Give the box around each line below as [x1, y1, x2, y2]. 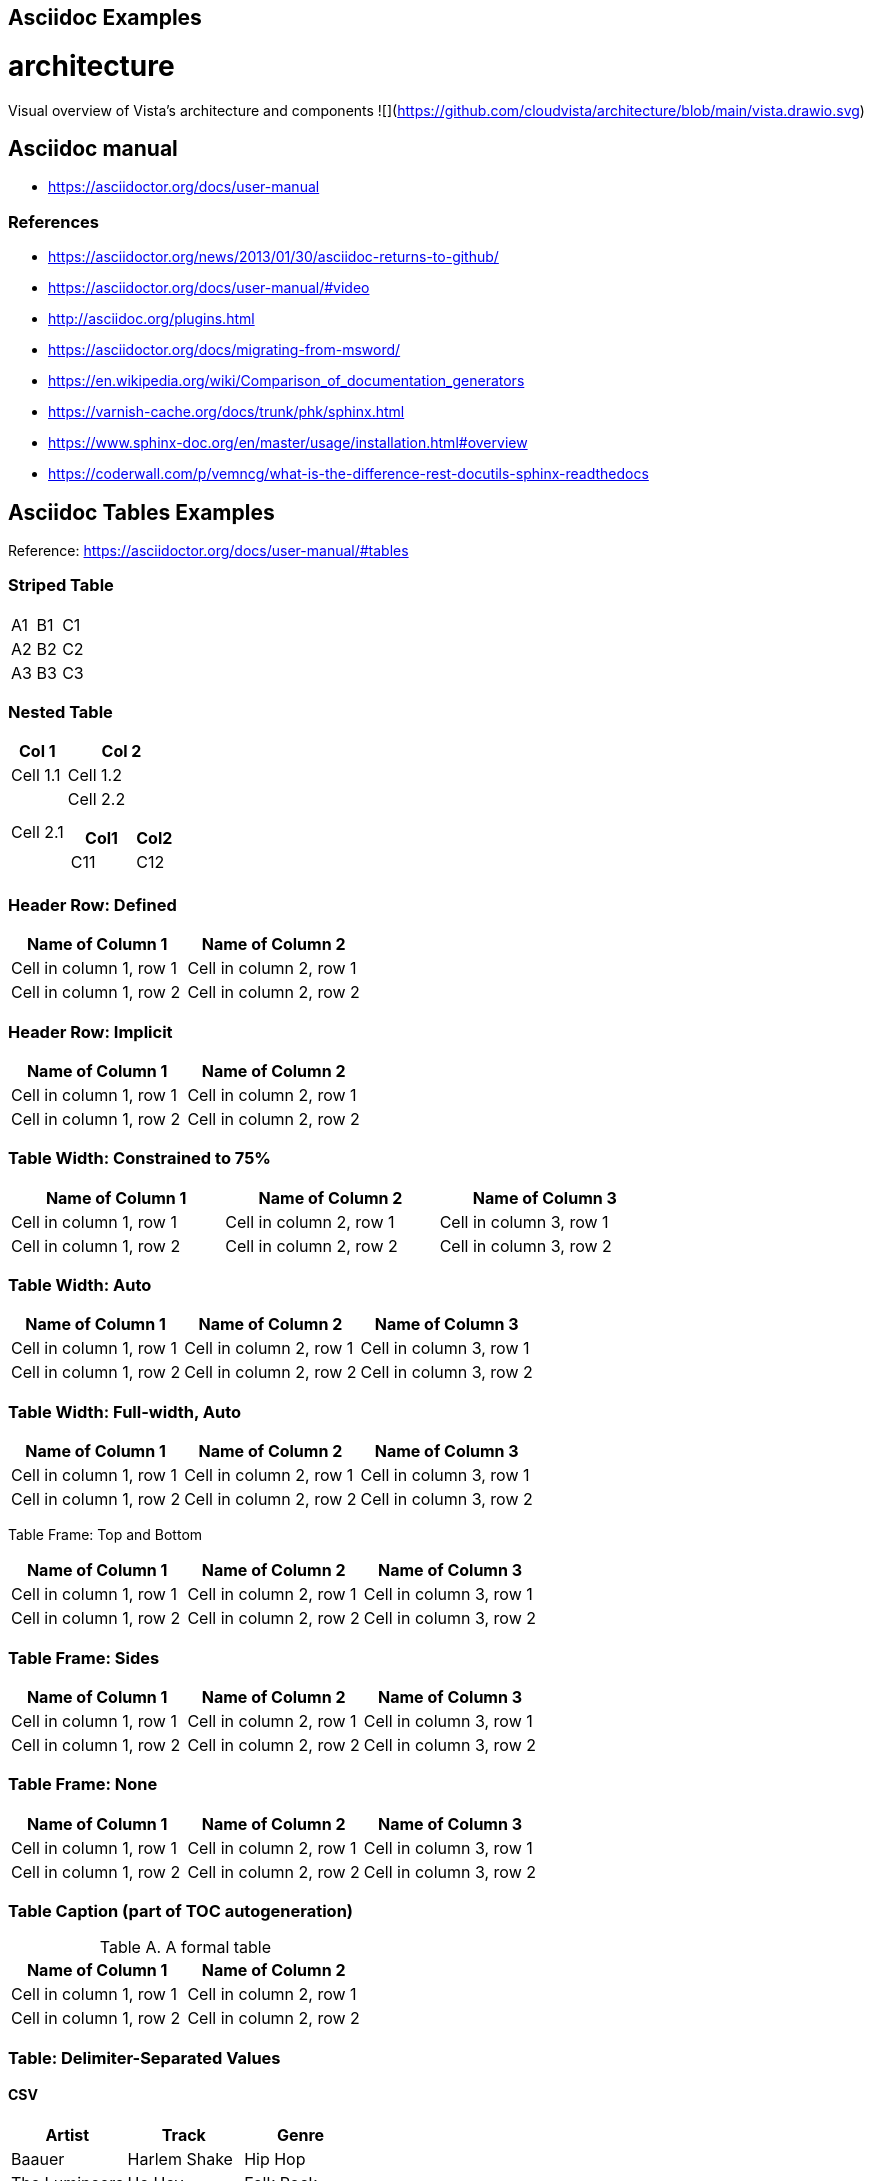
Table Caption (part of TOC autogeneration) [8, 1901, 353, 1922]
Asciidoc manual [8, 135, 178, 161]
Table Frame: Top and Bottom [8, 1526, 203, 1544]
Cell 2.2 [67, 789, 126, 810]
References [8, 211, 99, 232]
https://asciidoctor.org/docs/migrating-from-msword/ [48, 341, 401, 359]
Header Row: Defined [8, 894, 177, 915]
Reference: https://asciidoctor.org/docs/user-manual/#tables [8, 541, 409, 559]
